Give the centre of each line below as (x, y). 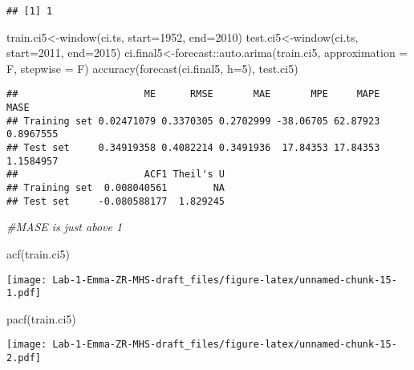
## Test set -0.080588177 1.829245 (116, 201)
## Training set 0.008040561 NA (116, 188)
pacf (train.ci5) (41, 318)
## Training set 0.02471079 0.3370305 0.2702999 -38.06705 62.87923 (193, 121)
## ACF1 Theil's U (116, 175)
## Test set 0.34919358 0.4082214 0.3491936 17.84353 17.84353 (193, 148)
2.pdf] (24, 358)
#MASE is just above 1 (65, 227)
